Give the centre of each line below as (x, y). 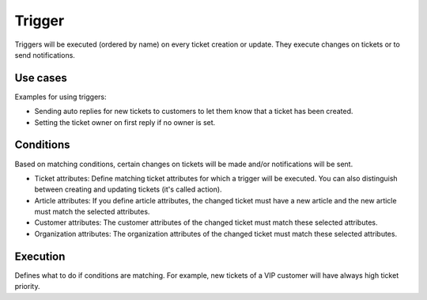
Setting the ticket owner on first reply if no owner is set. (125, 122)
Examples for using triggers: (60, 97)
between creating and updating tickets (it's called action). (128, 189)
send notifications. (45, 55)
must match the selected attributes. (92, 212)
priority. (27, 287)
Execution (40, 256)
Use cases (41, 78)
